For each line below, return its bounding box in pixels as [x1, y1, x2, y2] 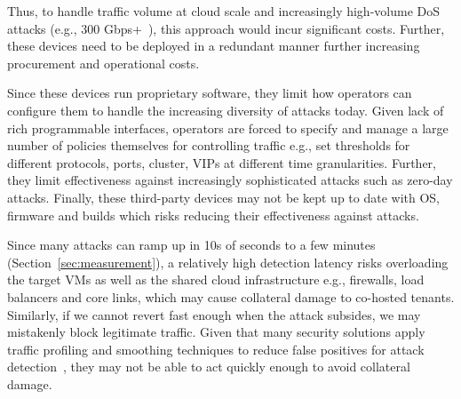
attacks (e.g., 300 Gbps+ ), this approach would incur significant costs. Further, [7, 19, 445, 37]
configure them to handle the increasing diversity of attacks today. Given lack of [7, 100, 444, 119]
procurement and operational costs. [7, 53, 200, 72]
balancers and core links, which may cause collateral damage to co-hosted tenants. [7, 287, 455, 306]
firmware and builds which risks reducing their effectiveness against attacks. [7, 205, 419, 224]
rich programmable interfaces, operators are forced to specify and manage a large [7, 118, 449, 137]
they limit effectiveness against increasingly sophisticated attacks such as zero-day [7, 171, 453, 189]
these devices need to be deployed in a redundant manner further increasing [7, 36, 420, 55]
